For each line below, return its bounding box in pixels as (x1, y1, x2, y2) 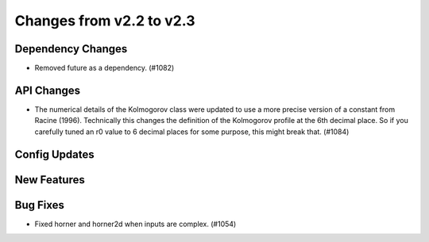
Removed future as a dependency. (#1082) (34, 63, 175, 73)
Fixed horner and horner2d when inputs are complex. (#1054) (34, 219, 237, 229)
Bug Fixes (14, 198, 65, 212)
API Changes (14, 83, 81, 97)
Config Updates (14, 148, 95, 161)
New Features (14, 173, 85, 186)
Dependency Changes (14, 42, 128, 56)
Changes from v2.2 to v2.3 (14, 12, 195, 29)
